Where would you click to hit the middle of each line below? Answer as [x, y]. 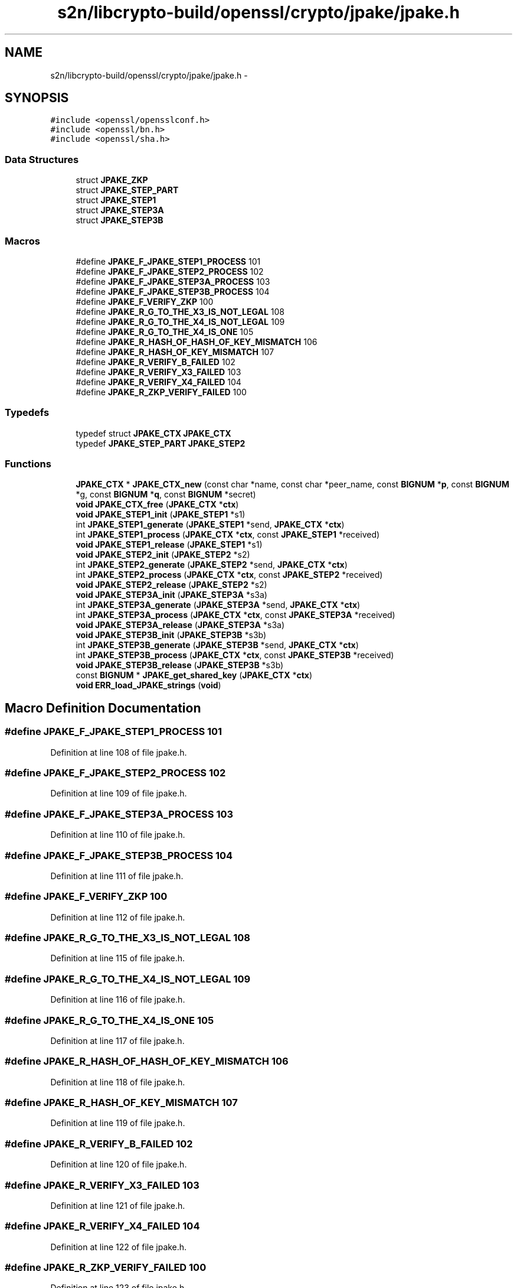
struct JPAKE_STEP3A [120, 210]
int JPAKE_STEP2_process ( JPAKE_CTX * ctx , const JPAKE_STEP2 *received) [229, 575]
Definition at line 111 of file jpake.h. [117, 876]
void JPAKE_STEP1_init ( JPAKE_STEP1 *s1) [161, 515]
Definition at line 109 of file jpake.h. [119, 793]
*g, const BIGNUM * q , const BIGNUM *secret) [166, 495]
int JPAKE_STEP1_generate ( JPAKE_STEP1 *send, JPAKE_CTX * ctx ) [210, 525]
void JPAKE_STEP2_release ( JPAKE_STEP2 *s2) [171, 585]
